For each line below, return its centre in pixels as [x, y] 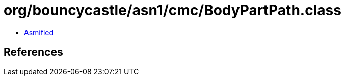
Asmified [39, 32]
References [33, 52]
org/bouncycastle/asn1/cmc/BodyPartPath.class [172, 10]
